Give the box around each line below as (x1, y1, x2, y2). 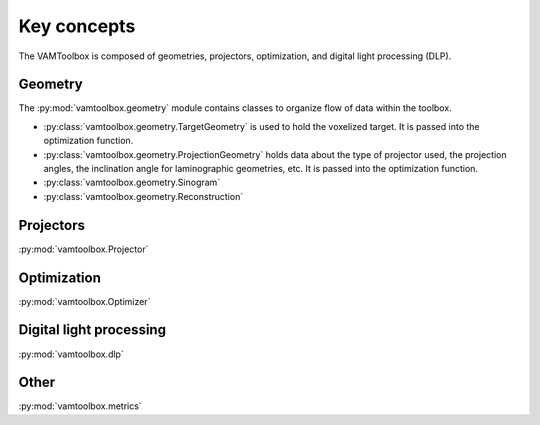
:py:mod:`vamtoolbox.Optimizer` (18, 295, 151, 307)
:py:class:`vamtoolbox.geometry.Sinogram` (43, 176, 221, 189)
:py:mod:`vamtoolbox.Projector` (18, 243, 149, 255)
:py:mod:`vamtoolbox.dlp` (18, 348, 124, 360)
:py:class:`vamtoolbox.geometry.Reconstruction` (43, 190, 244, 202)
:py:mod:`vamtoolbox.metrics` (18, 400, 142, 412)
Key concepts (18, 15, 136, 37)
